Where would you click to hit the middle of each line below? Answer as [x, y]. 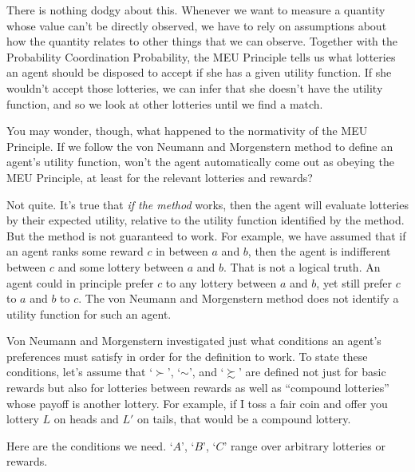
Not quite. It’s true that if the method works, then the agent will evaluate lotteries [207, 204]
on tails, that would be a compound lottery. [244, 419]
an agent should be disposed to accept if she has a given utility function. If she [199, 72]
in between [182, 251]
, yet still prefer [354, 282]
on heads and [86, 419]
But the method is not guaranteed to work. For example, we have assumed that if [206, 235]
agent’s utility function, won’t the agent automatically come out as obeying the [200, 162]
